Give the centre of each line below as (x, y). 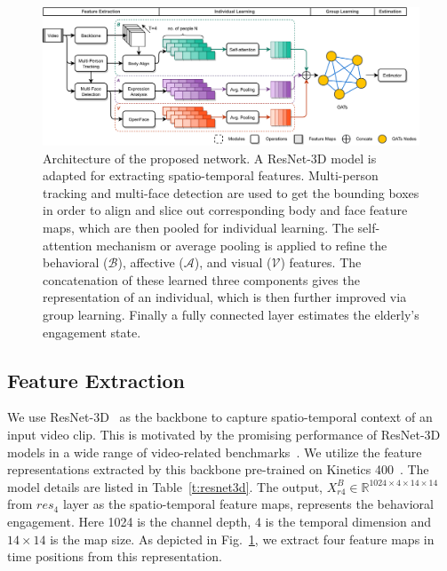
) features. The (321, 262)
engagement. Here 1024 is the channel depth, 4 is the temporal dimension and (220, 521)
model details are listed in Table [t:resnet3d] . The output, (165, 486)
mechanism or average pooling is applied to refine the (242, 245)
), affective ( (151, 262)
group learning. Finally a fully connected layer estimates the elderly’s (231, 315)
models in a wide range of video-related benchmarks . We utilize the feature (215, 452)
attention (68, 245)
